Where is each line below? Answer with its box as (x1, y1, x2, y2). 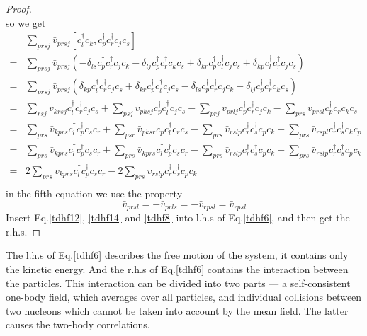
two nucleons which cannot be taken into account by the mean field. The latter (6, 303, 349, 318)
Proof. (6, 1, 32, 16)
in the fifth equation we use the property (6, 185, 183, 200)
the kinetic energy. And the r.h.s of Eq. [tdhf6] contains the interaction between (6, 261, 349, 276)
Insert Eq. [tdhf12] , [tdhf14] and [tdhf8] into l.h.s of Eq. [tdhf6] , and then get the (6, 210, 350, 225)
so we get (6, 15, 46, 30)
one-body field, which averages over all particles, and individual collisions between (6, 289, 362, 304)
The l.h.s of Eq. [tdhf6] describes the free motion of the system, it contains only (6, 248, 349, 262)
